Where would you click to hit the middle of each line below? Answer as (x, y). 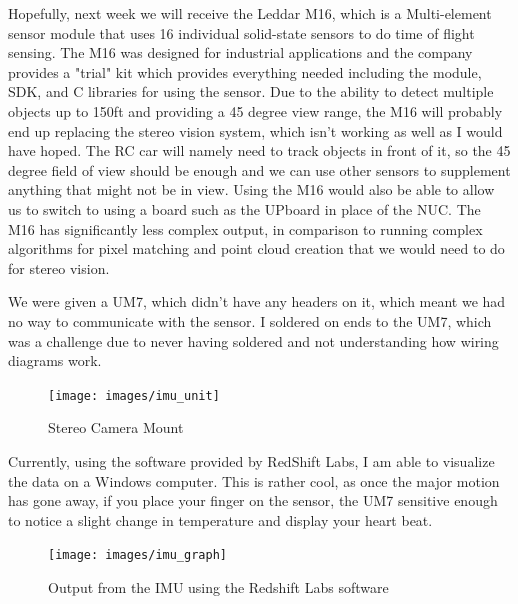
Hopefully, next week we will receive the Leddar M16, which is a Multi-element (250, 13)
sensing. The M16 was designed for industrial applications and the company (240, 52)
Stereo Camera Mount (116, 427)
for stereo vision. (59, 267)
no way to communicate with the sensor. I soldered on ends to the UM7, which (250, 320)
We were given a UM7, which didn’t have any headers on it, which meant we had (257, 301)
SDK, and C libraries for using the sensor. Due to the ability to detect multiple (251, 91)
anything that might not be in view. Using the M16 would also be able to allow (251, 189)
